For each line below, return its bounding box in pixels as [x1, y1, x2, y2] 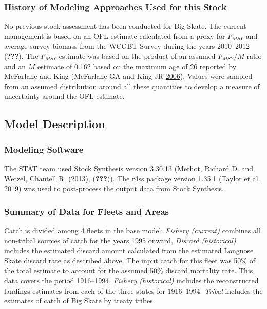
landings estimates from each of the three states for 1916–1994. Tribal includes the [4, 285, 263, 296]
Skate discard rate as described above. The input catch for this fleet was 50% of [4, 255, 255, 265]
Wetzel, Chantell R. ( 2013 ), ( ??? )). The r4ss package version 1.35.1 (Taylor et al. [4, 173, 260, 183]
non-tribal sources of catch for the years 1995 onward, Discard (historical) [4, 235, 236, 245]
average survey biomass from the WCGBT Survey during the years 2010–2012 [4, 40, 250, 51]
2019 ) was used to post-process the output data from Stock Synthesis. [4, 183, 224, 194]
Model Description [4, 116, 105, 132]
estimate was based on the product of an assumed [59, 51, 216, 61]
